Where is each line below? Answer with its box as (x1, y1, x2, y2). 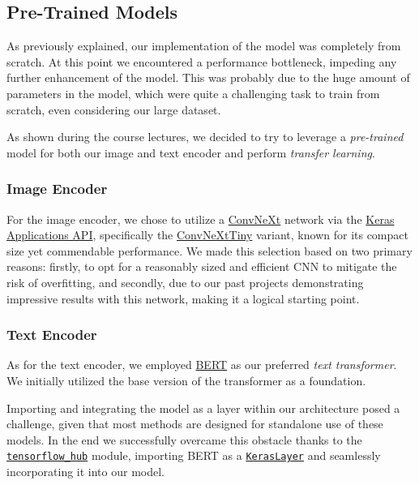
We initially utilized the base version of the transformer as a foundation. (6, 371, 366, 388)
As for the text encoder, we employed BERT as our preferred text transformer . (6, 356, 397, 373)
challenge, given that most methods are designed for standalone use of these (6, 415, 383, 432)
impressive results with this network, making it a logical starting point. (6, 290, 360, 307)
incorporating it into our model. (6, 462, 165, 479)
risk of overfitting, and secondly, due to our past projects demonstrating (6, 273, 364, 290)
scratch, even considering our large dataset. (6, 101, 221, 118)
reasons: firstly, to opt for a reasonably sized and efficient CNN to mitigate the (6, 258, 397, 275)
